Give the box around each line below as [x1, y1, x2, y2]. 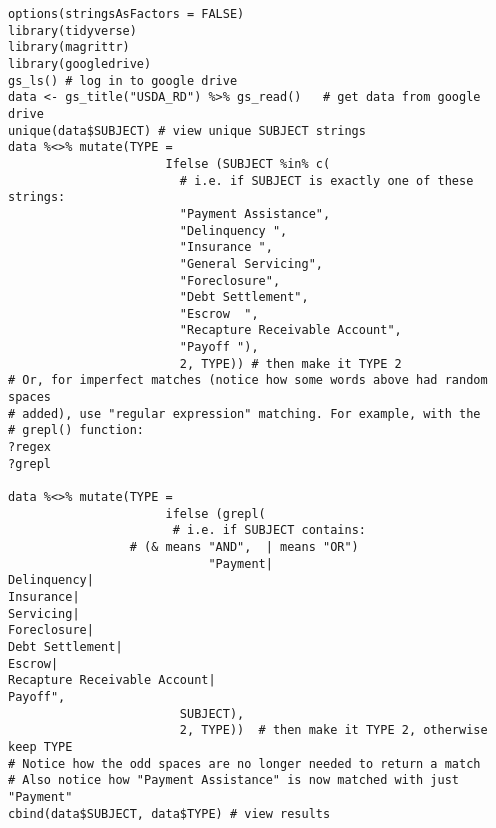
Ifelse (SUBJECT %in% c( [165, 156, 331, 171]
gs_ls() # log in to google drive [8, 73, 238, 88]
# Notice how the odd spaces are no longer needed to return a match [8, 756, 481, 771]
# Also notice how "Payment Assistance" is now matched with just [8, 773, 460, 788]
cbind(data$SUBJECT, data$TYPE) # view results [8, 806, 331, 821]
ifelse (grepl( [165, 506, 266, 521]
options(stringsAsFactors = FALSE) [8, 7, 245, 21]
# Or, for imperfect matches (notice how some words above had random [8, 373, 488, 388]
